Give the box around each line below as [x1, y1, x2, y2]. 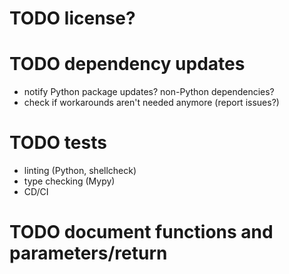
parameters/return [9, 242, 168, 265]
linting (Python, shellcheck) [23, 165, 137, 177]
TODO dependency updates [9, 53, 246, 76]
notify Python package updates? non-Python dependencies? [23, 86, 275, 98]
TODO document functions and [9, 221, 274, 244]
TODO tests [9, 132, 107, 154]
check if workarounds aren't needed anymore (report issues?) [23, 97, 280, 109]
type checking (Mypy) [23, 175, 116, 187]
